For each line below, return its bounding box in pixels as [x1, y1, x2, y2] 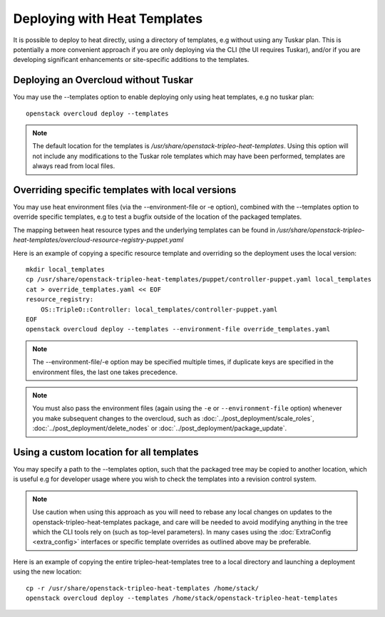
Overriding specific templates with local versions [13, 184, 237, 196]
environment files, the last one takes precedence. [32, 368, 178, 376]
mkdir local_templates [26, 266, 106, 274]
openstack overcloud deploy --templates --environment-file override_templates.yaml [26, 325, 331, 333]
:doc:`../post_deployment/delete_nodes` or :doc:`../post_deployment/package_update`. [32, 424, 287, 432]
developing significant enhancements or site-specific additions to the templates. [13, 56, 250, 64]
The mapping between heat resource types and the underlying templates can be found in [13, 225, 276, 234]
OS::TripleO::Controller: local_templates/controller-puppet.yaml [40, 305, 278, 313]
